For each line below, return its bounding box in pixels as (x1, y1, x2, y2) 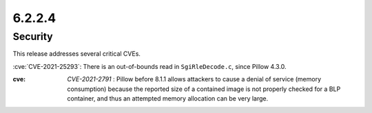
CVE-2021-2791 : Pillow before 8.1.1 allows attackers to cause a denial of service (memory (67, 75, 322, 83)
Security (12, 30, 53, 43)
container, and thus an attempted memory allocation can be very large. (67, 94, 269, 103)
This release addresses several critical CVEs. (12, 50, 141, 58)
